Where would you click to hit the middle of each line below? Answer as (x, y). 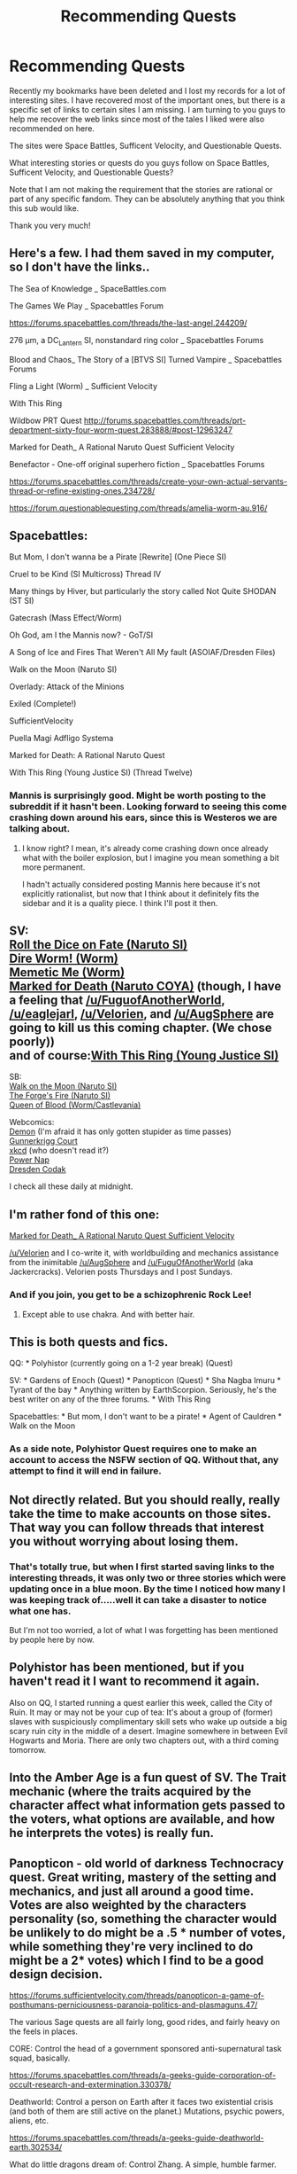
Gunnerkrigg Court (43, 1141)
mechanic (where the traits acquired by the (130, 1791)
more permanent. (53, 867)
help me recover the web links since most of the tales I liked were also (137, 119)
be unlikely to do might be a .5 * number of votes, (147, 1932)
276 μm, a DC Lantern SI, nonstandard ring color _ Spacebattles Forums (137, 341)
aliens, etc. (29, 2121)
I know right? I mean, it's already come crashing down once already (145, 848)
